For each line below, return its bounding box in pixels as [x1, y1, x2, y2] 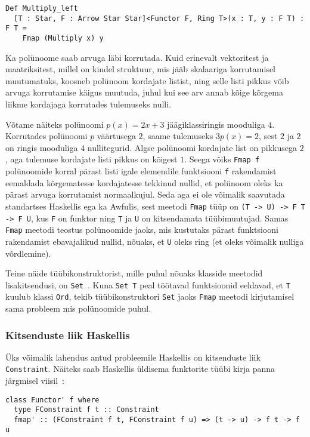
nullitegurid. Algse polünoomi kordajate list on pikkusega [87, 141, 297, 153]
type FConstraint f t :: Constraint [14, 405, 159, 414]
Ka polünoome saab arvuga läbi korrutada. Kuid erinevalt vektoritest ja [5, 51, 269, 63]
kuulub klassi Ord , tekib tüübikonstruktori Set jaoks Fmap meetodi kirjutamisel [5, 290, 294, 303]
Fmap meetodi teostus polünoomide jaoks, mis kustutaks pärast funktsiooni [5, 223, 278, 236]
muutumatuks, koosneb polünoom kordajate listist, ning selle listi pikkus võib [5, 74, 289, 87]
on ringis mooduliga [5, 141, 78, 153]
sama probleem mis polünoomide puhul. [5, 302, 151, 314]
